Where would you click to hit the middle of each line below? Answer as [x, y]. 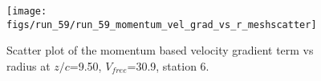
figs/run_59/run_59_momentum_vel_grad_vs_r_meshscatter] [162, 24]
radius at [28, 65]
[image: [27, 11]
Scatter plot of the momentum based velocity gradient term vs [160, 50]
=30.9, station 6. [168, 65]
